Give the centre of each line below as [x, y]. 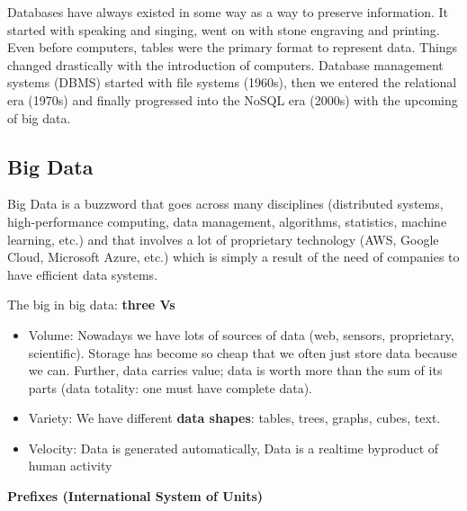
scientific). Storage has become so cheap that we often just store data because [242, 352]
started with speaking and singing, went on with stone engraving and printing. [224, 29]
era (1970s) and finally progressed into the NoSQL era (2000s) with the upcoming [233, 99]
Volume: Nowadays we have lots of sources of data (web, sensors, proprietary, [241, 334]
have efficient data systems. [83, 274]
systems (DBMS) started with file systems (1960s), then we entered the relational [232, 82]
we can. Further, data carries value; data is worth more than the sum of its [235, 370]
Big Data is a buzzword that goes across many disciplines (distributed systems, [225, 204]
